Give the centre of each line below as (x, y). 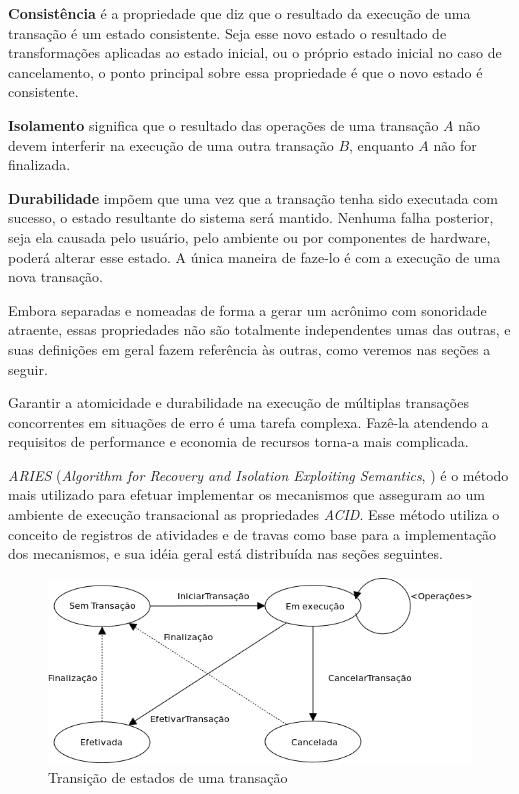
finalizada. (39, 164)
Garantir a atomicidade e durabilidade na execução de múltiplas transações (238, 402)
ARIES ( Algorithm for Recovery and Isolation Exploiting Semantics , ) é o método (258, 474)
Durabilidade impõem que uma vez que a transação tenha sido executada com (253, 197)
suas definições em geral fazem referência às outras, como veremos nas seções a (249, 348)
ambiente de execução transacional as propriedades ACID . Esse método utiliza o (254, 514)
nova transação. (56, 276)
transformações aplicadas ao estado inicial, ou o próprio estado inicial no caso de (255, 52)
